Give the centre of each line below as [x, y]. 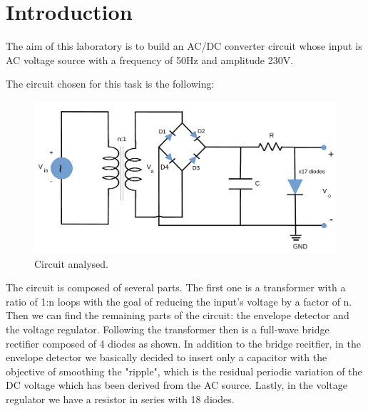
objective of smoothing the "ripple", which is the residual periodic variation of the [184, 371]
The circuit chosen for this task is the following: [110, 84]
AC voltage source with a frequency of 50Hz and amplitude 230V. [150, 59]
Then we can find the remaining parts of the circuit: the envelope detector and [178, 315]
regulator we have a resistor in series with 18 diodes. [120, 399]
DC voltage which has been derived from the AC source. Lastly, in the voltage [177, 385]
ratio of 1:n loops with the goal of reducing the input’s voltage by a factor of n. [179, 301]
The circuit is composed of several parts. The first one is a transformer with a [176, 287]
